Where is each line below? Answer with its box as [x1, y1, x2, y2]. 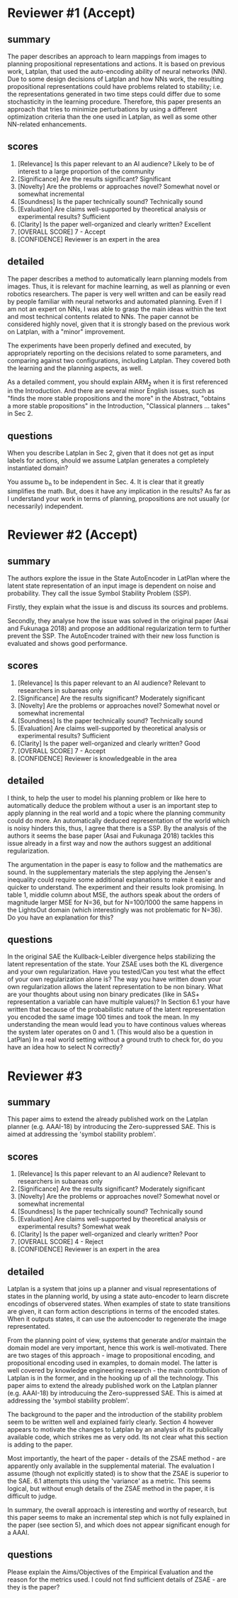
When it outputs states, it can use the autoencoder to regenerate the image [7, 1314, 227, 1323]
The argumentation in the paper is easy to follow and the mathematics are [7, 860, 223, 868]
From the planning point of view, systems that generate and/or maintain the [7, 1336, 227, 1344]
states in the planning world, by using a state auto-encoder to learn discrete [7, 1292, 229, 1301]
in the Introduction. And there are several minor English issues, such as [7, 387, 215, 395]
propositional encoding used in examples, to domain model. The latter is [7, 1359, 218, 1367]
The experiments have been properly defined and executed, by [7, 341, 191, 350]
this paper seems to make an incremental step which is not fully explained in [7, 1513, 230, 1522]
